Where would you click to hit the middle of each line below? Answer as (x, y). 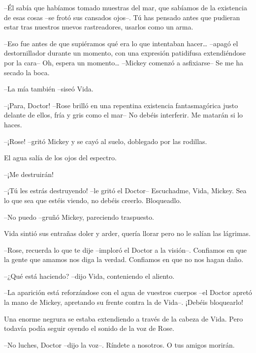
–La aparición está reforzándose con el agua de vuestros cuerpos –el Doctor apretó (128, 292)
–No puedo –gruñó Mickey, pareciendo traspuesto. (79, 217)
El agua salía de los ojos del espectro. (60, 158)
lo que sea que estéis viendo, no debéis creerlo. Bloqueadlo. (93, 200)
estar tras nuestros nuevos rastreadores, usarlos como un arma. (99, 27)
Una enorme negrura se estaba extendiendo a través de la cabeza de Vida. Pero (124, 318)
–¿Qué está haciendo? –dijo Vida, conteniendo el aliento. (89, 276)
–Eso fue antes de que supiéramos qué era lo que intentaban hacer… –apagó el (121, 43)
